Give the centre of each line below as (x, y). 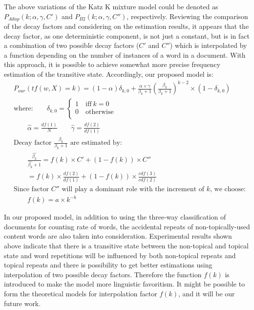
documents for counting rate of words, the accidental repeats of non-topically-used (127, 226)
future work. (22, 303)
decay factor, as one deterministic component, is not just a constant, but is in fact (127, 35)
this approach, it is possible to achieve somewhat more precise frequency (112, 64)
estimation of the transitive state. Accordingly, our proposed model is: (109, 74)
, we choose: (228, 189)
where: (23, 109)
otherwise (99, 112)
